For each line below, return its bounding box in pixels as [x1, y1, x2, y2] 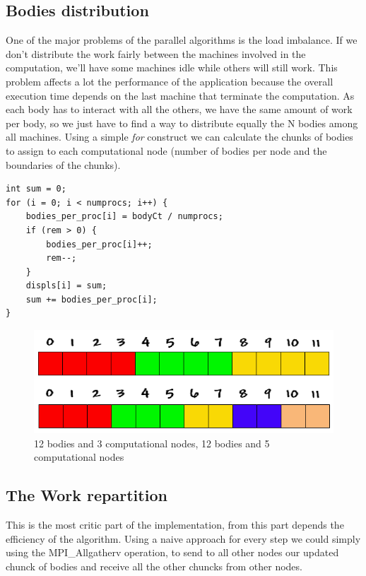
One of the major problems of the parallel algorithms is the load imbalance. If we [6, 33, 358, 47]
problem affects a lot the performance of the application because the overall [6, 74, 333, 88]
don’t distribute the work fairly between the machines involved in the [6, 46, 306, 61]
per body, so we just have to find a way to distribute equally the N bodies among [6, 115, 358, 130]
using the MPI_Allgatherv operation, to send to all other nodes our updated [6, 545, 339, 560]
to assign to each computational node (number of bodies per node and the [6, 143, 327, 158]
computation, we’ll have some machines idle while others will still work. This [6, 60, 338, 75]
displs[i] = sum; [25, 281, 107, 291]
